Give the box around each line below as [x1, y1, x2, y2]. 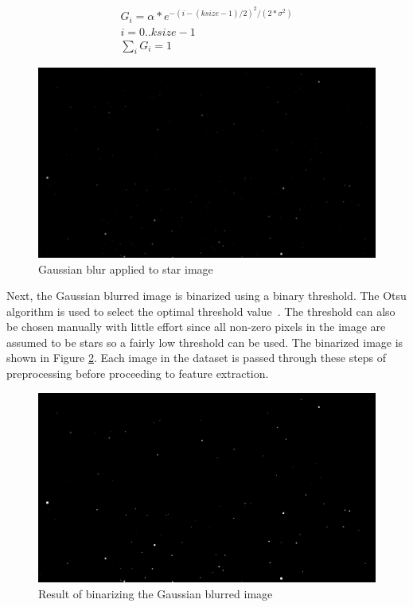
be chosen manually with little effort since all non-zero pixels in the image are [6, 318, 386, 335]
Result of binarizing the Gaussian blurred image [38, 585, 273, 601]
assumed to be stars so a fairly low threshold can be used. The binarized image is [6, 333, 403, 350]
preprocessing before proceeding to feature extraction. [6, 365, 269, 382]
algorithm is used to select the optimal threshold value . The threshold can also [6, 302, 395, 319]
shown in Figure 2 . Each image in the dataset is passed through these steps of [6, 349, 387, 366]
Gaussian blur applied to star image [38, 260, 213, 277]
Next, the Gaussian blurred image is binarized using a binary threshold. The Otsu [6, 287, 407, 304]
